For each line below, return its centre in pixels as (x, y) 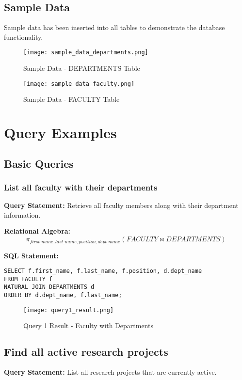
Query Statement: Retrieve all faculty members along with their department (121, 205)
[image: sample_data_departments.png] (86, 53)
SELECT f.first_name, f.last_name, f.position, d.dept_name (103, 271)
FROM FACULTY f (28, 279)
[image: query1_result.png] (69, 310)
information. (22, 214)
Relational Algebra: (37, 231)
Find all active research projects (86, 352)
